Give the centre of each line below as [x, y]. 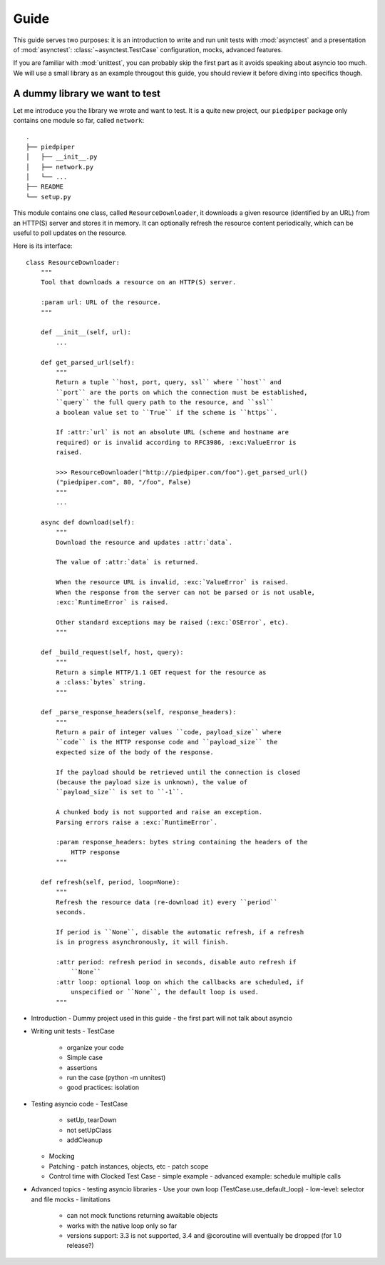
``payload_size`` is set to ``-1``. [120, 792]
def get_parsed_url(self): [88, 362]
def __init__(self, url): [86, 332]
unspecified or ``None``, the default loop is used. [165, 992]
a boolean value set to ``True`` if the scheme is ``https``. [167, 412]
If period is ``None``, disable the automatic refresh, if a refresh [180, 932]
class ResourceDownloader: [73, 262]
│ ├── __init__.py [62, 157]
